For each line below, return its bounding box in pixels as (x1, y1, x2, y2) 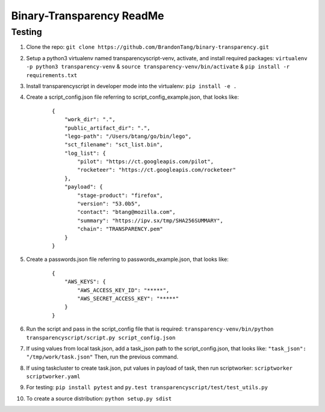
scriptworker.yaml (26, 373, 81, 380)
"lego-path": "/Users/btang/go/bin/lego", (64, 133, 192, 140)
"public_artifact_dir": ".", (64, 124, 150, 131)
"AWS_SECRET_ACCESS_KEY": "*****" (77, 295, 179, 302)
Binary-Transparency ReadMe (11, 9, 164, 22)
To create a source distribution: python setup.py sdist (26, 395, 172, 402)
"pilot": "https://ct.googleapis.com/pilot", (77, 158, 214, 165)
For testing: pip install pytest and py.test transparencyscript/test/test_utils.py (26, 384, 268, 391)
